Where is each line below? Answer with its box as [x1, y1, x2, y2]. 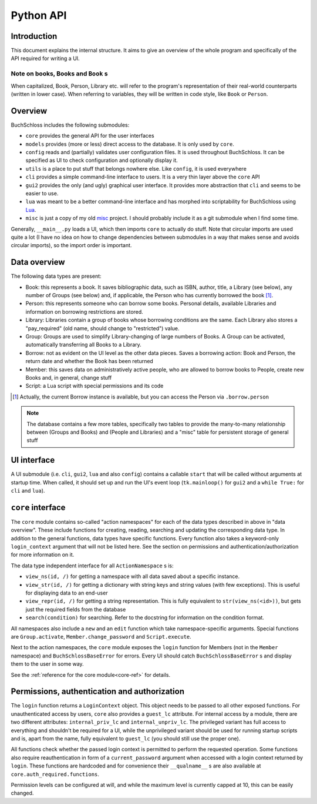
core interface [11, 502, 66, 512]
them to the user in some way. [11, 660, 85, 667]
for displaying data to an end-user [25, 589, 108, 597]
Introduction [11, 31, 58, 41]
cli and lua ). [11, 487, 45, 494]
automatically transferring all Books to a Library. [25, 341, 142, 348]
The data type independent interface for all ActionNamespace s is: [11, 562, 174, 569]
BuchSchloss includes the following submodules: [11, 121, 130, 128]
